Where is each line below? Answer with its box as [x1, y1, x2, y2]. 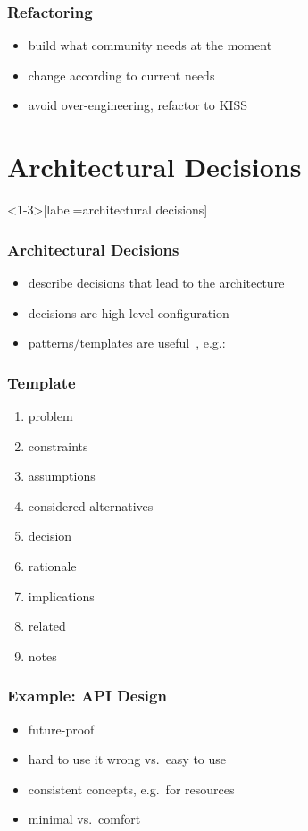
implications [28, 586, 95, 605]
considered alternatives [28, 496, 154, 515]
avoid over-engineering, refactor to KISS [28, 96, 247, 114]
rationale [28, 556, 77, 575]
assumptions [28, 466, 96, 485]
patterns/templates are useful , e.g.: [28, 333, 226, 352]
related [28, 617, 66, 635]
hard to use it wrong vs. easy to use [28, 750, 227, 768]
